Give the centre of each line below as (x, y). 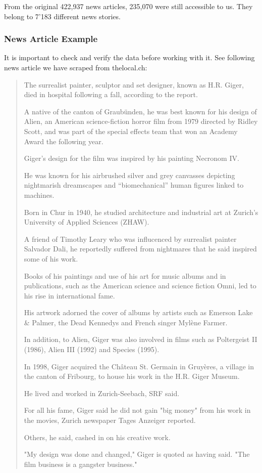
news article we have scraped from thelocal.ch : (76, 67)
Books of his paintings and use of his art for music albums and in (125, 275)
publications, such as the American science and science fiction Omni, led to (140, 286)
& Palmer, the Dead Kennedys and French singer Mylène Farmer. (126, 322)
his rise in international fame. (69, 295)
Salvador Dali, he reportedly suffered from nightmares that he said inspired (140, 249)
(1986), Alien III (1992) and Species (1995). (92, 349)
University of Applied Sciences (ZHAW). (87, 222)
